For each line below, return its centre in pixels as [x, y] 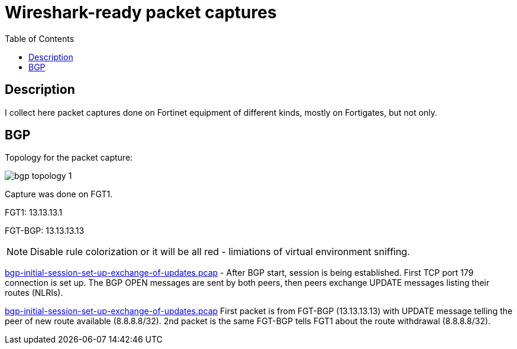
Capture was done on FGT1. [59, 194]
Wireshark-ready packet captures [141, 12]
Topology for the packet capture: [69, 158]
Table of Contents [40, 38]
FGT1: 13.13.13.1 [34, 213]
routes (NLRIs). [34, 293]
